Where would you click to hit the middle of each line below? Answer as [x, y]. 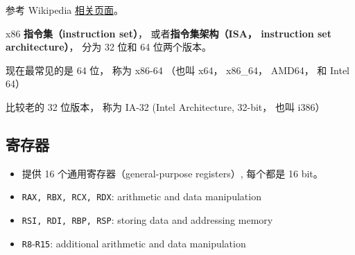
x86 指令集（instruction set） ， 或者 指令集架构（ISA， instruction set [168, 33]
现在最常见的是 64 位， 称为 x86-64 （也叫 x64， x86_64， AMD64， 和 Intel [177, 70]
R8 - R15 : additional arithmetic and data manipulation [134, 243]
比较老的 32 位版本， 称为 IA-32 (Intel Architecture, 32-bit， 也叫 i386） [165, 106]
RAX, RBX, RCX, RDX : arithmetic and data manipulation [141, 196]
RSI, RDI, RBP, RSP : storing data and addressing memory [147, 220]
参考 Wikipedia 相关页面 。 [64, 10]
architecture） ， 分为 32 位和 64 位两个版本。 [109, 47]
